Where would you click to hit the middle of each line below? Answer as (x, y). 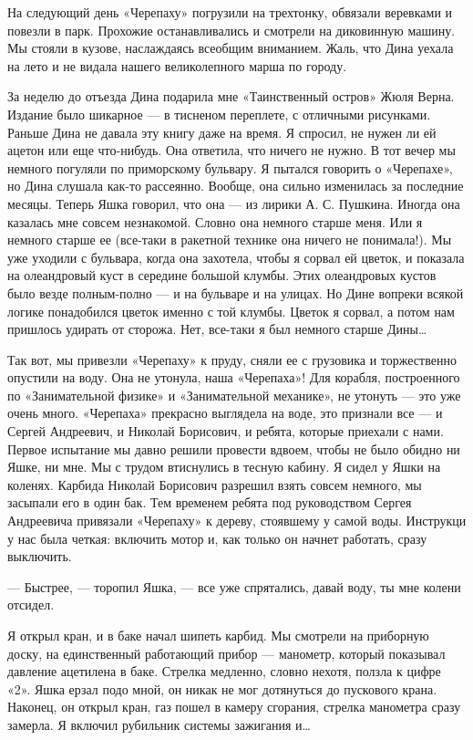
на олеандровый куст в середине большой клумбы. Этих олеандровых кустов (222, 275)
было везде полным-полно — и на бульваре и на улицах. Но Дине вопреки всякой (236, 292)
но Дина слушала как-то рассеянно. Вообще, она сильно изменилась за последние (236, 186)
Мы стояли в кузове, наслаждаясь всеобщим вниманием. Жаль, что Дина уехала (231, 48)
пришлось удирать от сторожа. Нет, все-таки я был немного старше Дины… (217, 329)
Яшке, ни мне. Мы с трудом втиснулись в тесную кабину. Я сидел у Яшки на (224, 467)
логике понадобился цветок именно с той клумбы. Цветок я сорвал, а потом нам (231, 311)
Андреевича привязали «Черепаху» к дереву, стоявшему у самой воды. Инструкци (237, 521)
